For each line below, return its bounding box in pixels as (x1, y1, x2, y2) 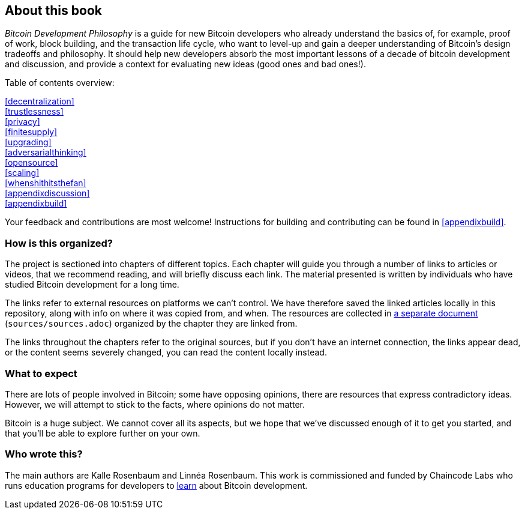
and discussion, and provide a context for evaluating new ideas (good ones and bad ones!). (5, 59, 366, 70)
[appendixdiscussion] (5, 188, 90, 199)
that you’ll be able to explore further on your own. (5, 428, 200, 438)
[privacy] (5, 116, 40, 127)
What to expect (5, 367, 77, 379)
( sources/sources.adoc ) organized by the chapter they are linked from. (5, 318, 298, 329)
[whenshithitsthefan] (5, 178, 86, 189)
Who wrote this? (5, 448, 83, 461)
